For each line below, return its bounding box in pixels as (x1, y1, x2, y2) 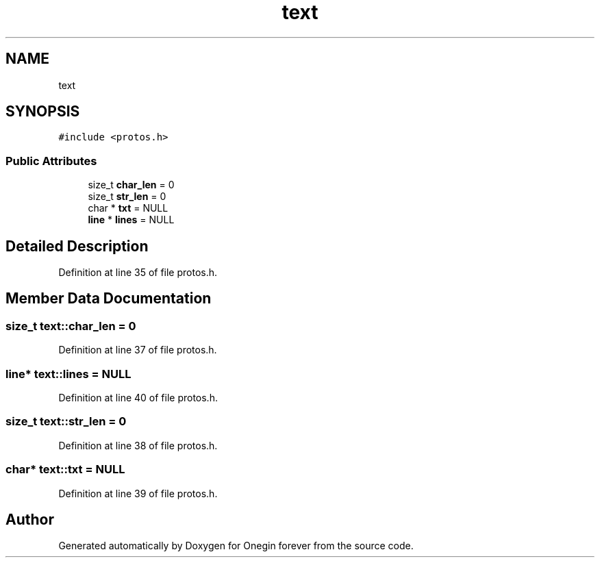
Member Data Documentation (5, 290, 212, 308)
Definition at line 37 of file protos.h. (58, 344, 217, 356)
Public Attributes (5, 153, 97, 168)
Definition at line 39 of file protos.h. (58, 487, 218, 499)
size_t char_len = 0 (88, 179, 175, 191)
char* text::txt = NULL (5, 462, 125, 477)
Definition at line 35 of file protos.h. (58, 266, 218, 279)
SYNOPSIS (5, 103, 80, 121)
